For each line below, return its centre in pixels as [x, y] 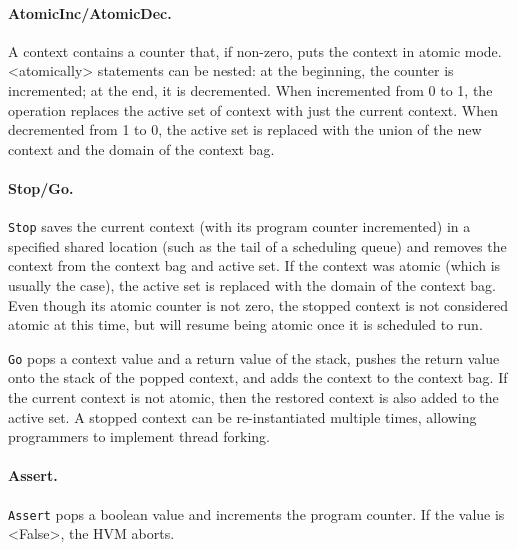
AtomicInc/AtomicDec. [90, 12]
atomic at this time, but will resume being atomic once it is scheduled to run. [245, 324]
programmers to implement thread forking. [139, 436]
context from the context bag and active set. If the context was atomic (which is [254, 265]
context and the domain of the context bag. [141, 148]
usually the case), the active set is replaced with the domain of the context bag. [252, 285]
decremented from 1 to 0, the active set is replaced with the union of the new [245, 129]
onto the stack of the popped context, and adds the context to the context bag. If [258, 377]
